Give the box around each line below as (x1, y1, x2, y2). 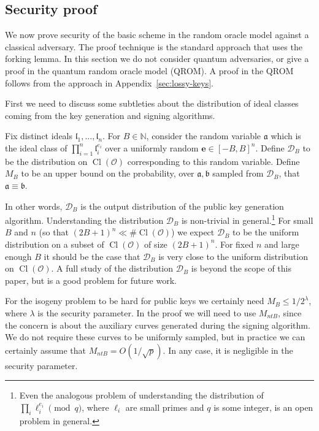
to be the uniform (233, 226, 299, 238)
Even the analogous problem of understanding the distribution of (19, 389, 264, 402)
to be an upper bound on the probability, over (21, 167, 194, 180)
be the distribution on (5, 154, 88, 167)
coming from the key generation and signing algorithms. (5, 109, 215, 121)
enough (5, 250, 32, 262)
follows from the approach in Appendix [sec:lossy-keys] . (5, 76, 213, 89)
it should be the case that (44, 250, 140, 262)
